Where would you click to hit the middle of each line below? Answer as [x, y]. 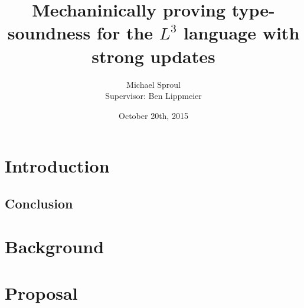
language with [241, 33]
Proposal [41, 292]
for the [125, 33]
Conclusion [39, 203]
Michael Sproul [153, 84]
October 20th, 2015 [153, 115]
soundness [49, 33]
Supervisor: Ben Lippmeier [153, 96]
